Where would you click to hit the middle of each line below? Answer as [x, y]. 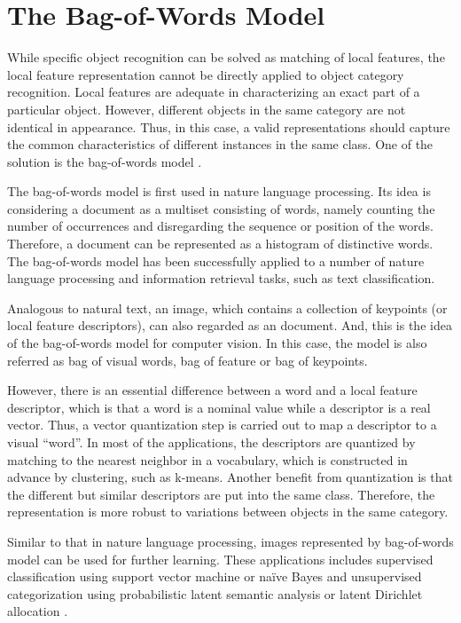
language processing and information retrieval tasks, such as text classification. [221, 278]
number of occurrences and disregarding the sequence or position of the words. [220, 226]
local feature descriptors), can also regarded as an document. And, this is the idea [230, 325]
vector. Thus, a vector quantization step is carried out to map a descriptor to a [222, 425]
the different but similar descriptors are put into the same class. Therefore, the [221, 494]
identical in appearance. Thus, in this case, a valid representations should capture [229, 126]
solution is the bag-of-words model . [105, 161]
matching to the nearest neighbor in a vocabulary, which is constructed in [207, 459]
